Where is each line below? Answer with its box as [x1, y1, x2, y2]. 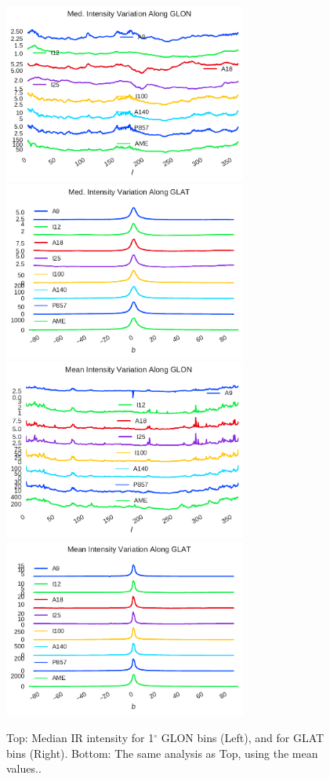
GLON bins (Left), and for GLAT [161, 729, 325, 745]
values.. [6, 760, 42, 777]
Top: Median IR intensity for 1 [6, 729, 154, 745]
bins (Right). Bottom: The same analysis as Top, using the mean [6, 744, 318, 761]
